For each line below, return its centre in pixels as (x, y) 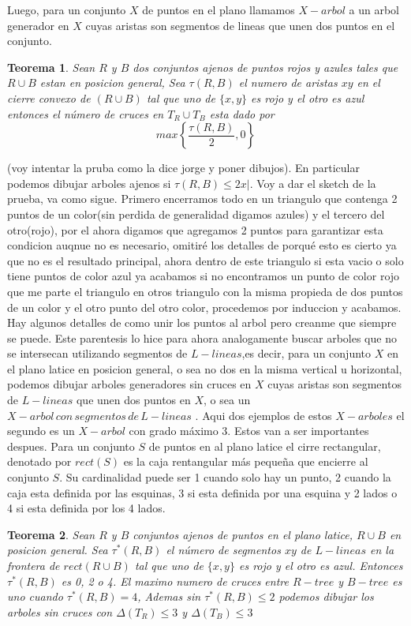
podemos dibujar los (326, 596)
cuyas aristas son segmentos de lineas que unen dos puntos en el (240, 25)
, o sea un (227, 400)
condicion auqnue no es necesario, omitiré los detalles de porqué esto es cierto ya (202, 245)
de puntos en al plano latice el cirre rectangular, (265, 446)
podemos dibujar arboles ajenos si (89, 183)
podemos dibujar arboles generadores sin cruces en (129, 384)
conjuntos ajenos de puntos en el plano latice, (243, 534)
